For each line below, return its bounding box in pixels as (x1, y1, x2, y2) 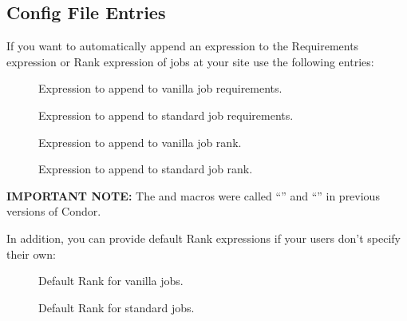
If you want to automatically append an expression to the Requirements (6, 38, 359, 54)
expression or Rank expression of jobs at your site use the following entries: (6, 53, 374, 69)
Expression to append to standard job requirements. (38, 106, 294, 123)
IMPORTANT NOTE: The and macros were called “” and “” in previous (6, 187, 380, 204)
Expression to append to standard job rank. (38, 160, 253, 177)
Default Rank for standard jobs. (38, 299, 195, 315)
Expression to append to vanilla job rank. (38, 133, 242, 150)
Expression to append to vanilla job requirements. (38, 80, 283, 97)
